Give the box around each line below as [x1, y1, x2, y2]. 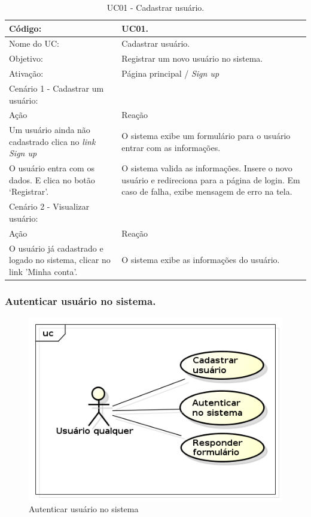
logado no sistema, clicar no [9, 253, 111, 266]
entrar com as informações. [121, 141, 221, 153]
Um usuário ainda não [9, 123, 90, 136]
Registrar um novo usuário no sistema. [121, 52, 263, 65]
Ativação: [9, 67, 44, 80]
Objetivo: [9, 52, 43, 65]
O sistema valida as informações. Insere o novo [121, 162, 292, 174]
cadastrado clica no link [9, 135, 96, 147]
